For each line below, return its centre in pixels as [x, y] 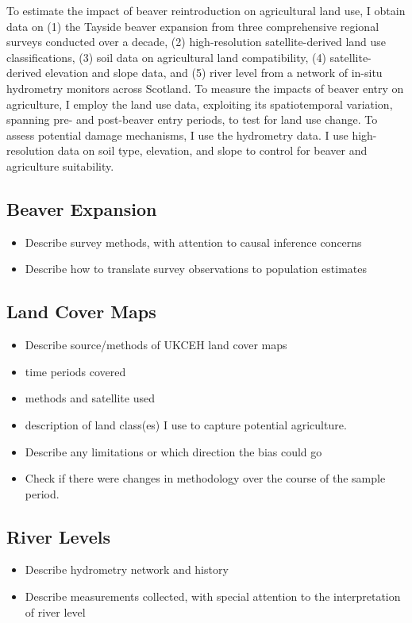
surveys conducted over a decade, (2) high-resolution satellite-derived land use [196, 42]
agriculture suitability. [60, 165]
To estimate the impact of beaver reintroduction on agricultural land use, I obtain [206, 10]
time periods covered [75, 371]
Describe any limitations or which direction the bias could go [173, 451]
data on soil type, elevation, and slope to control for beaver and [212, 150]
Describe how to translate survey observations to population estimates [196, 269]
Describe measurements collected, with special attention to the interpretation [213, 596]
